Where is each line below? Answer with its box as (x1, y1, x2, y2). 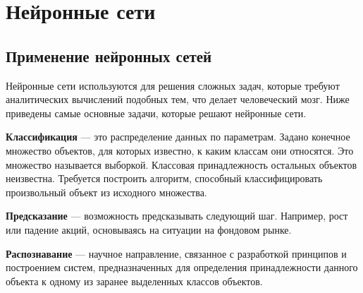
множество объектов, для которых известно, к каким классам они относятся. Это (6, 143, 354, 157)
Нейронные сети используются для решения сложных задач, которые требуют (6, 78, 340, 92)
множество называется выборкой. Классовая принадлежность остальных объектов (6, 157, 357, 172)
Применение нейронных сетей (6, 44, 212, 66)
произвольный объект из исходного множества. (6, 184, 207, 199)
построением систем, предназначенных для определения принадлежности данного (6, 260, 358, 275)
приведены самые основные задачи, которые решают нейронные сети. (6, 105, 307, 120)
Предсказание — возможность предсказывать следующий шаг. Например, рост (6, 208, 348, 223)
